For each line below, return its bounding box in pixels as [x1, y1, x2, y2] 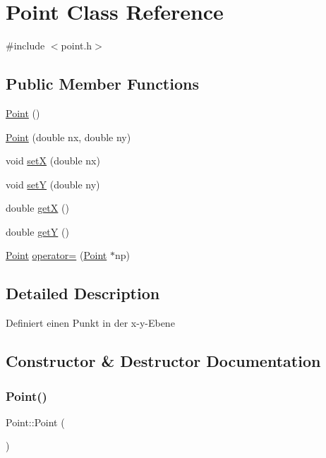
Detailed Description [6, 282, 160, 304]
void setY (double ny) [6, 176, 100, 191]
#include [6, 38, 45, 53]
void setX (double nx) [6, 153, 100, 168]
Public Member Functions [6, 73, 199, 95]
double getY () [6, 224, 69, 239]
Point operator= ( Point [6, 248, 107, 263]
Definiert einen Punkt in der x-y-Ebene [6, 315, 175, 330]
